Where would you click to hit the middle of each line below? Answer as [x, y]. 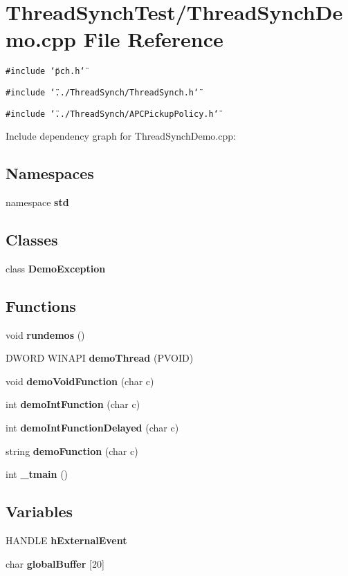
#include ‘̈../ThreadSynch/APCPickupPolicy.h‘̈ [112, 114]
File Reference [153, 39]
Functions [41, 305]
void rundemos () [45, 334]
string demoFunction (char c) [72, 450]
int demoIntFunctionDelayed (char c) [92, 428]
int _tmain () [37, 474]
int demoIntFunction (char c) [73, 404]
